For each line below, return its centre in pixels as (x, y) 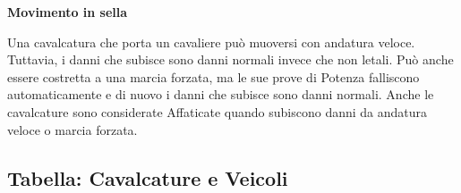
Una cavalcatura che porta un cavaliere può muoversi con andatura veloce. (211, 42)
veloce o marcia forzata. (73, 129)
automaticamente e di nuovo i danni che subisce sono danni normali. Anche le (221, 94)
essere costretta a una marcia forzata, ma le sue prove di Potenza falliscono (213, 76)
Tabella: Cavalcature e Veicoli (148, 177)
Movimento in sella (68, 12)
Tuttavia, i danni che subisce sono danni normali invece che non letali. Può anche (230, 59)
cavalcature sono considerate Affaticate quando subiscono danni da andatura (218, 111)
